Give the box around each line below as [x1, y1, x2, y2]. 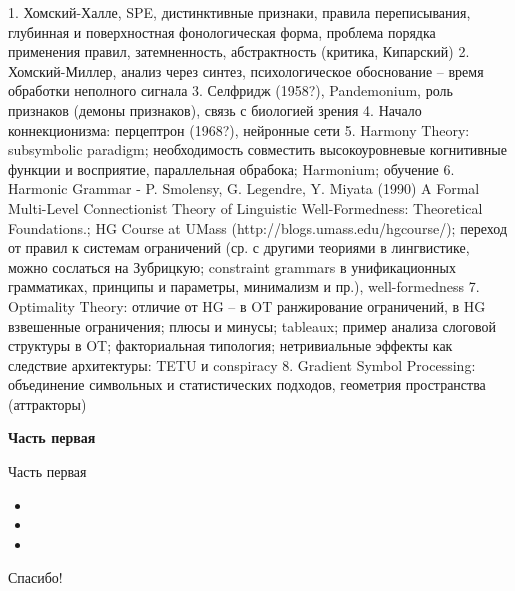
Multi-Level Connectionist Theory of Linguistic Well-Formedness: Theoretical [8, 197, 483, 218]
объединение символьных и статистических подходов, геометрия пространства [8, 374, 486, 395]
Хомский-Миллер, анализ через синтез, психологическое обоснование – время [8, 60, 484, 81]
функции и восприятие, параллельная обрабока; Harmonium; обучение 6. [8, 158, 455, 179]
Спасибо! [8, 567, 63, 588]
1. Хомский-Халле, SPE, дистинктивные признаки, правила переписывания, [8, 2, 471, 22]
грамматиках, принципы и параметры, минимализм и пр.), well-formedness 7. [8, 276, 480, 297]
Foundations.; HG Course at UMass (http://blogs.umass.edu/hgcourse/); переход [8, 217, 508, 238]
